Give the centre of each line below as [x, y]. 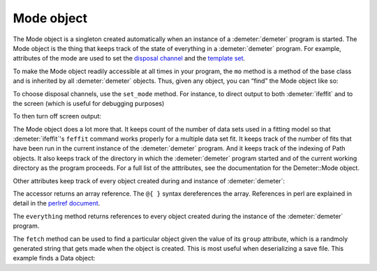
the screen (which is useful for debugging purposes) [89, 103]
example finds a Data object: [54, 258]
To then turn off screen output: [57, 116]
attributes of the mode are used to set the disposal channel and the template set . [129, 59]
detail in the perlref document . [57, 203]
